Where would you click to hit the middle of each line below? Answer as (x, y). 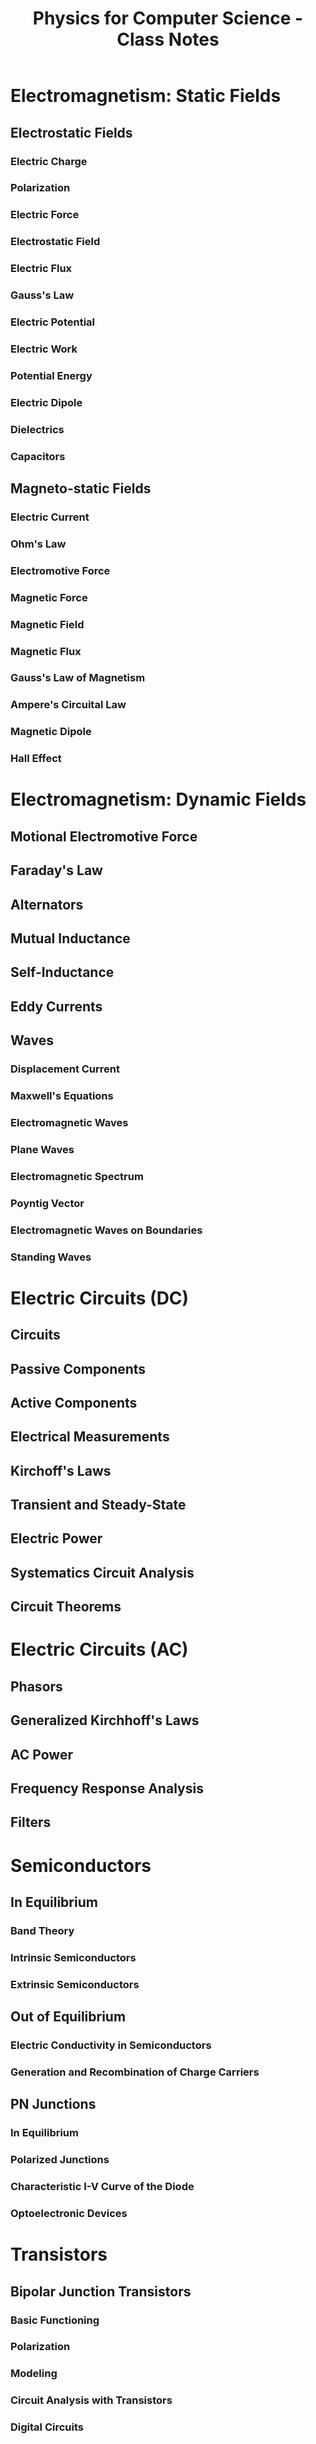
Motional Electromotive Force (104, 836)
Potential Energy (51, 375)
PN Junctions (53, 2104)
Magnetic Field (47, 624)
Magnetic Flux (46, 651)
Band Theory (42, 1930)
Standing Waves (51, 1257)
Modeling (34, 2374)
